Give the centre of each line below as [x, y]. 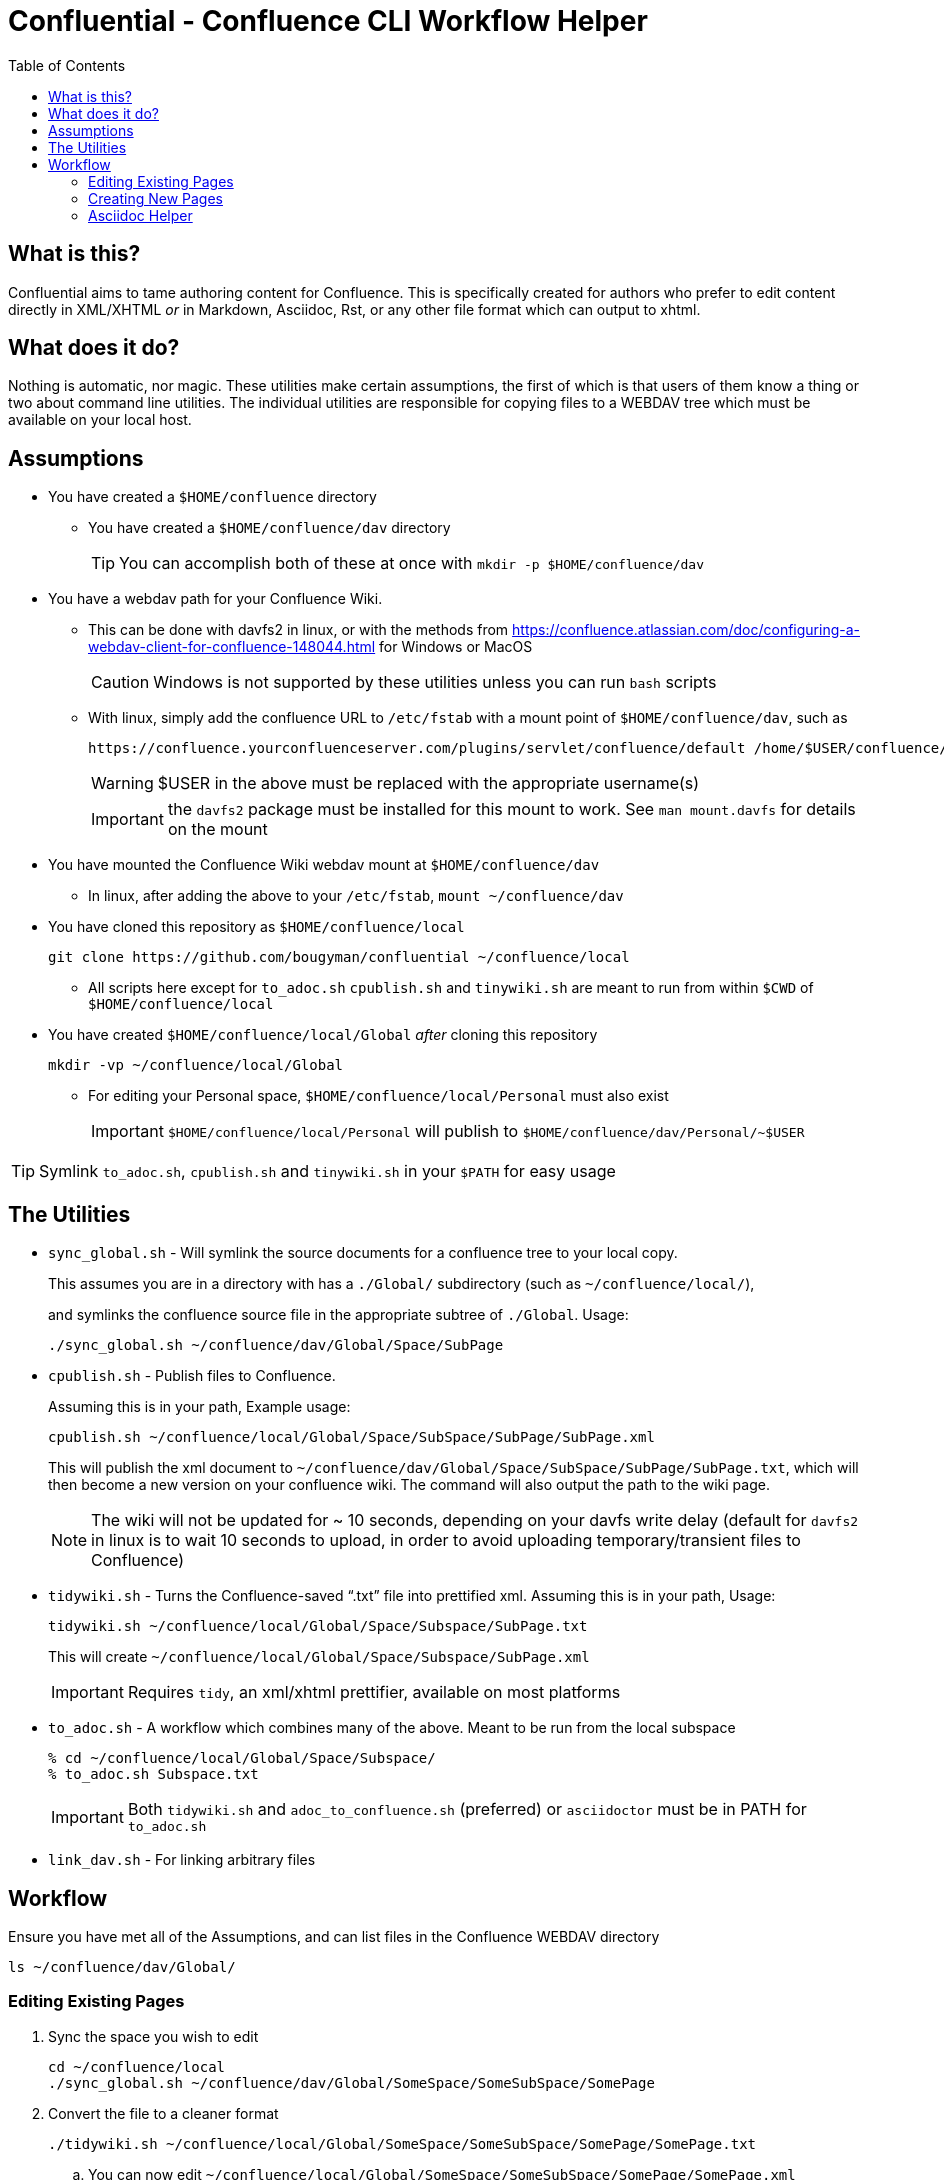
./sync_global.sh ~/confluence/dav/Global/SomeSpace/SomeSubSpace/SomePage [351, 2082]
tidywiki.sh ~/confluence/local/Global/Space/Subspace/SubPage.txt [318, 1626]
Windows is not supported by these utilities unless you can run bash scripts [435, 682]
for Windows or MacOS [456, 647]
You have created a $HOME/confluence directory [212, 497]
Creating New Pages [155, 198]
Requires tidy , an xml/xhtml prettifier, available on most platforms [374, 1692]
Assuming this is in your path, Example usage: [199, 1407]
